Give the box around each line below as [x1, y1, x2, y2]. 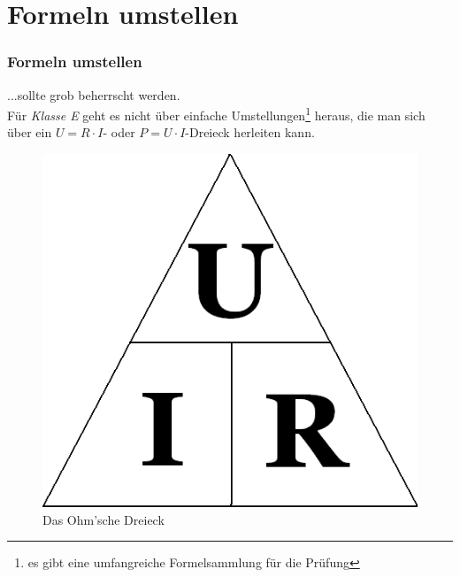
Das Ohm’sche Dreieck [42, 510, 165, 528]
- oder [103, 123, 135, 142]
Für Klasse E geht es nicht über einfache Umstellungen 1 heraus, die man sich [7, 104, 425, 124]
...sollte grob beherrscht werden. [7, 85, 180, 104]
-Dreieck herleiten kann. [185, 123, 315, 142]
